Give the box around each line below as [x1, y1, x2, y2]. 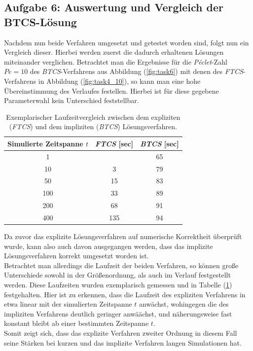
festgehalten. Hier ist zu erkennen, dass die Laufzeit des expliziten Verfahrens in [4, 289, 246, 299]
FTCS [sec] [95, 138, 134, 148]
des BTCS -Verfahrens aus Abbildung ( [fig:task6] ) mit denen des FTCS [30, 66, 243, 76]
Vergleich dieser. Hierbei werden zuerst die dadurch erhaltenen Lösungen [4, 47, 224, 57]
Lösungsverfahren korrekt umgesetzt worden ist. [4, 250, 149, 261]
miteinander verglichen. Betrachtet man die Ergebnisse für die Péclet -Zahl [4, 56, 227, 67]
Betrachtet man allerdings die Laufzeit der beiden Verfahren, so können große [4, 260, 239, 270]
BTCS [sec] [140, 138, 179, 148]
